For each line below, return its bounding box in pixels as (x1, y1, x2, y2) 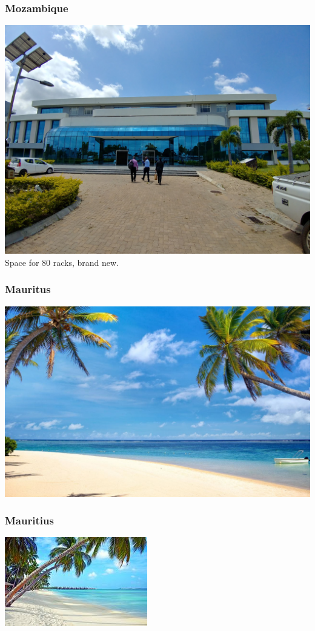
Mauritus (5, 282, 51, 297)
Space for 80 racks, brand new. (5, 256, 119, 268)
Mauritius (5, 513, 54, 528)
